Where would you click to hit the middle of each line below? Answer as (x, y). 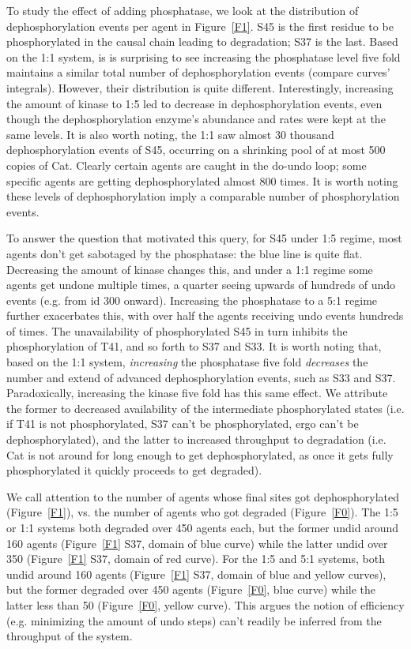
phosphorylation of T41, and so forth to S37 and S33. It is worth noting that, (194, 346)
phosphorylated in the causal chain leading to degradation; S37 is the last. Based (202, 41)
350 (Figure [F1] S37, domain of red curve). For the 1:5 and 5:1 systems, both (196, 559)
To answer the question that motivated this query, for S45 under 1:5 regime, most (204, 238)
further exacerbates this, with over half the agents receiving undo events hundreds (205, 315)
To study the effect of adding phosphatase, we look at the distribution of (183, 10)
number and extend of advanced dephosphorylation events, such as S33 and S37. (201, 377)
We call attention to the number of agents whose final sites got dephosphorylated (203, 496)
